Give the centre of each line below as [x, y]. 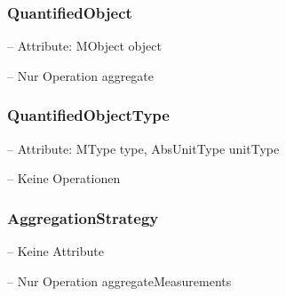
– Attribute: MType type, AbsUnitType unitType [143, 148]
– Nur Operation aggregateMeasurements [119, 280]
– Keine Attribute [56, 251]
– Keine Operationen [64, 178]
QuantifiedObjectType [88, 115]
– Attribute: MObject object [84, 46]
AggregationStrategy [83, 217]
